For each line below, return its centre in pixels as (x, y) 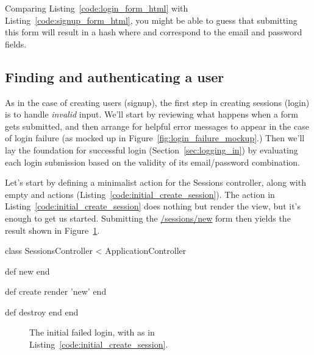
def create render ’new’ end (56, 291)
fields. (16, 44)
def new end (27, 271)
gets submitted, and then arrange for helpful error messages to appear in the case (157, 126)
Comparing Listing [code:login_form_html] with (97, 8)
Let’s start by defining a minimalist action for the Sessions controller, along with (155, 182)
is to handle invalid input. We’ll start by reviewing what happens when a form (152, 114)
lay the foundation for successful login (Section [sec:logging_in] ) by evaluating (152, 149)
